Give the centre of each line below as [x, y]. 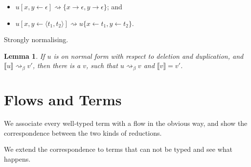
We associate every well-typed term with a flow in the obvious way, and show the [126, 123]
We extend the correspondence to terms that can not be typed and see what [118, 149]
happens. [17, 158]
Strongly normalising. [36, 39]
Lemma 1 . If [24, 56]
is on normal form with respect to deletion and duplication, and [148, 56]
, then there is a [57, 65]
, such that [102, 65]
